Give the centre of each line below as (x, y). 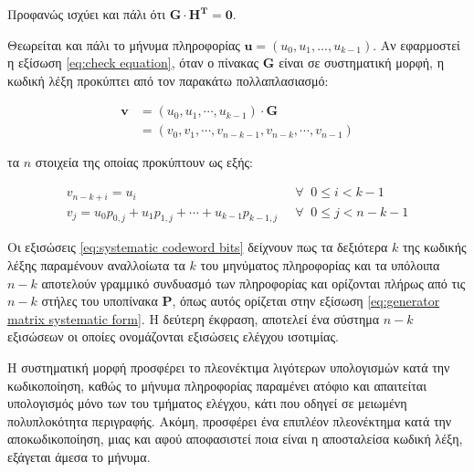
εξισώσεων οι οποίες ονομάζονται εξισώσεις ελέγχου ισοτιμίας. (173, 336)
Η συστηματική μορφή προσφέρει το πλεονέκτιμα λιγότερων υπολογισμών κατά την (229, 367)
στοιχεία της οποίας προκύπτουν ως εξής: (144, 162)
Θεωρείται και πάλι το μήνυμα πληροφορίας (124, 44)
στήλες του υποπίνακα (100, 301)
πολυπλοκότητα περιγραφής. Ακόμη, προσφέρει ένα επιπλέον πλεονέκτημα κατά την (230, 420)
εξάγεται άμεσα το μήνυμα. (79, 456)
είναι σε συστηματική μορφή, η (361, 63)
